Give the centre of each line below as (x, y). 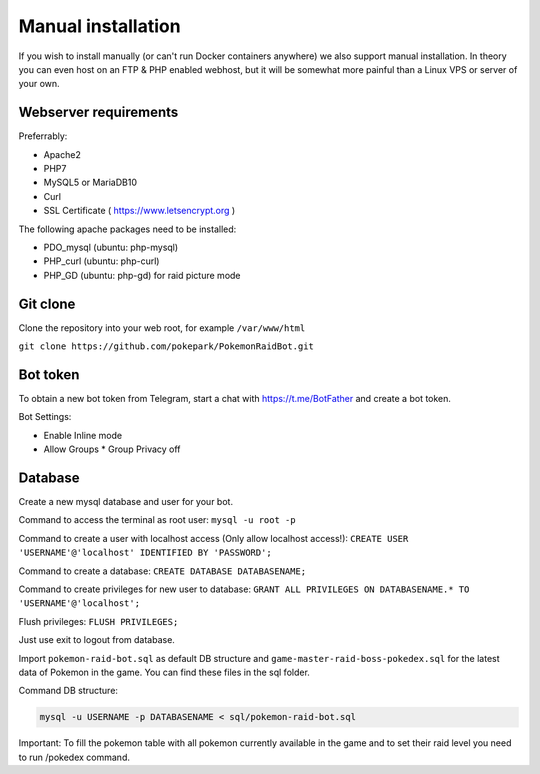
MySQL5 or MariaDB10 (90, 182)
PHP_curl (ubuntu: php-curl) (101, 261)
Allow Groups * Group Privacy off (112, 449)
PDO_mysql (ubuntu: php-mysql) (111, 247)
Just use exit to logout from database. (96, 640)
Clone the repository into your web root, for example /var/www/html (162, 327)
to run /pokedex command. (74, 757)
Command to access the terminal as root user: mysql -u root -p (157, 520)
